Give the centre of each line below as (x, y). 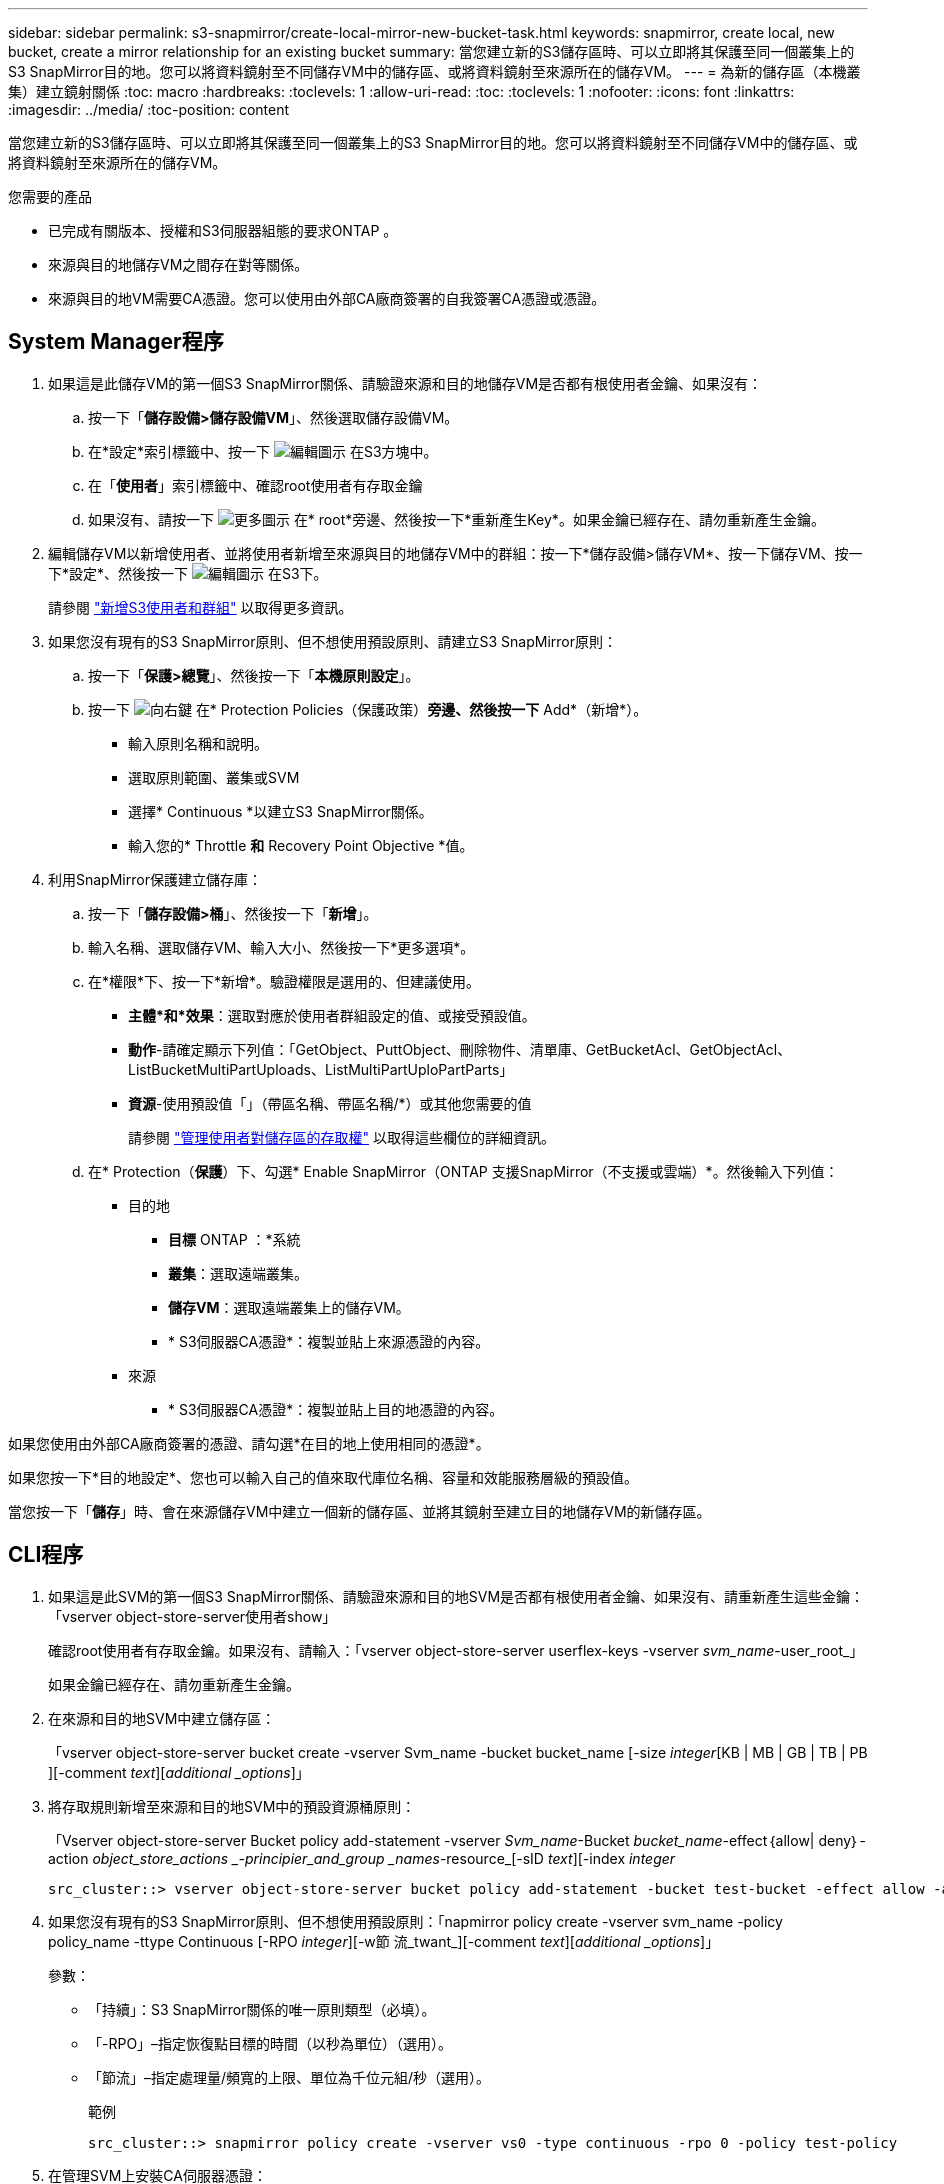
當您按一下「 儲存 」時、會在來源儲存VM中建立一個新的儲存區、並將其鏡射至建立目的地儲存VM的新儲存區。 (359, 1511)
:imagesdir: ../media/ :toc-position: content (149, 109)
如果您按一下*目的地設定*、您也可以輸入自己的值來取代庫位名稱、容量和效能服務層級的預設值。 (323, 1477)
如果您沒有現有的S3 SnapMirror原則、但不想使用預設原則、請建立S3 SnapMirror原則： (332, 641)
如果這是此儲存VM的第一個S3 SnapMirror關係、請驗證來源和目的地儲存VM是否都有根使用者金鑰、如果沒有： (405, 383)
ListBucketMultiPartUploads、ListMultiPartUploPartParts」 (321, 1069)
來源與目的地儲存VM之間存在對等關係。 (178, 264)
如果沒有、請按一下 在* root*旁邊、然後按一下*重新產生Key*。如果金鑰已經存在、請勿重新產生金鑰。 (456, 519)
